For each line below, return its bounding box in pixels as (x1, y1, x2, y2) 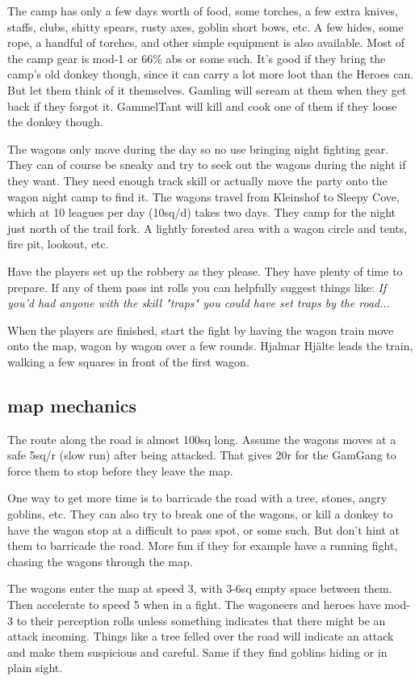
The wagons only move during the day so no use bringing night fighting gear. (7, 140, 389, 157)
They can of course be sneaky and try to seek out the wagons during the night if (7, 156, 406, 173)
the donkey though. (7, 113, 103, 130)
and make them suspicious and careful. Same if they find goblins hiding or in (7, 643, 388, 660)
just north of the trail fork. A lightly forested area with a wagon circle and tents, (7, 219, 408, 236)
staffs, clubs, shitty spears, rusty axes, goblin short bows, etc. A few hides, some (7, 18, 404, 35)
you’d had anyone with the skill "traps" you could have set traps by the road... (7, 294, 391, 311)
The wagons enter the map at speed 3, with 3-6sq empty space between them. (7, 580, 392, 597)
